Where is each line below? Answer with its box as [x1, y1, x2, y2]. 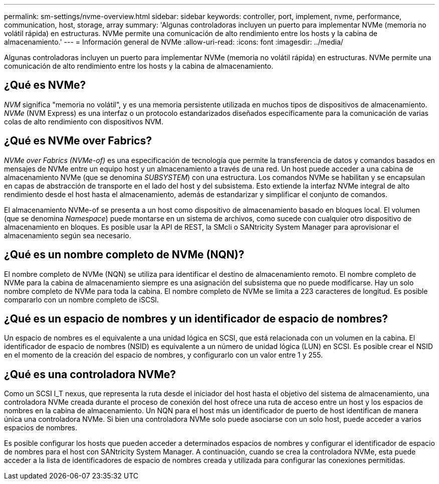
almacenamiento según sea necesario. [4, 231, 131, 240]
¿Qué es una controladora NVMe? [4, 368, 176, 381]
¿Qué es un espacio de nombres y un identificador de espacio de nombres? [4, 312, 388, 325]
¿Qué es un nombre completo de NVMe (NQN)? [4, 248, 245, 261]
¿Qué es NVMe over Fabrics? [4, 134, 152, 147]
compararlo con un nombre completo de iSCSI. [4, 295, 159, 304]
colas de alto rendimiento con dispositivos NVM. [4, 117, 164, 126]
